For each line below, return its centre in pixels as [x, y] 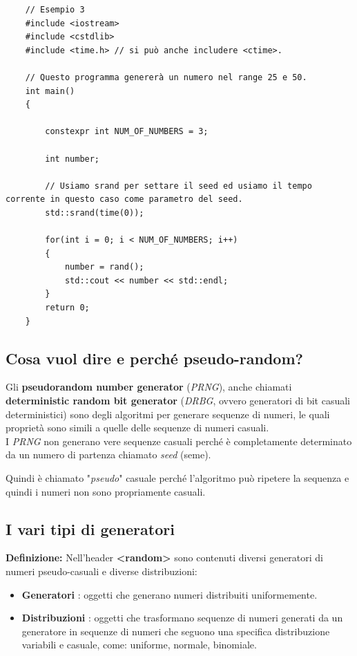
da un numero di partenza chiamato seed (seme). [108, 454]
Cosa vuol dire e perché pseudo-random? [154, 358]
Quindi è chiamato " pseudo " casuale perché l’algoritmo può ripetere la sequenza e [177, 478]
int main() [50, 91]
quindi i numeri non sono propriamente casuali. [106, 491]
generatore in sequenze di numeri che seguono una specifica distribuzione [176, 631]
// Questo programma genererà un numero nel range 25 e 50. [166, 77]
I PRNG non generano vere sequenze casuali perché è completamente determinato [179, 441]
